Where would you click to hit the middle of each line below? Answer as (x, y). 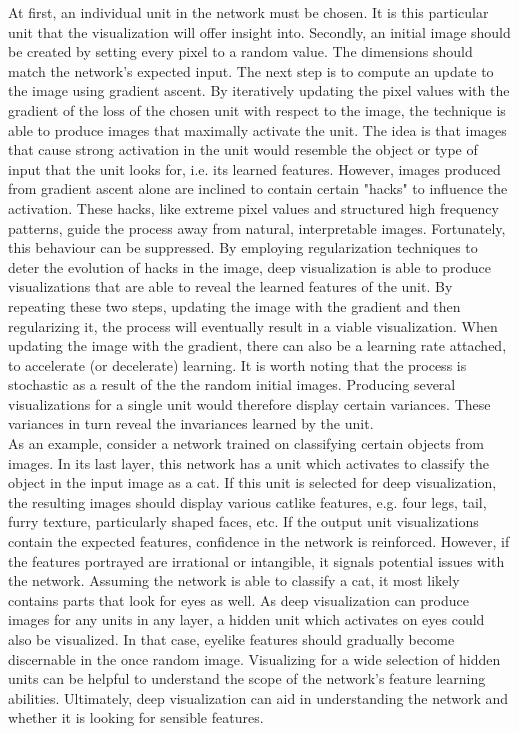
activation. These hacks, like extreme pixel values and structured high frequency (253, 207)
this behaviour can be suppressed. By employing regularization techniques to (243, 247)
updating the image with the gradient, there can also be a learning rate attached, (257, 345)
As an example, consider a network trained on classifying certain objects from (246, 443)
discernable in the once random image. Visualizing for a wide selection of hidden (254, 658)
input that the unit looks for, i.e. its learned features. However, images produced (254, 168)
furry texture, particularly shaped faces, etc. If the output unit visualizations (243, 521)
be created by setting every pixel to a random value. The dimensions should (240, 51)
